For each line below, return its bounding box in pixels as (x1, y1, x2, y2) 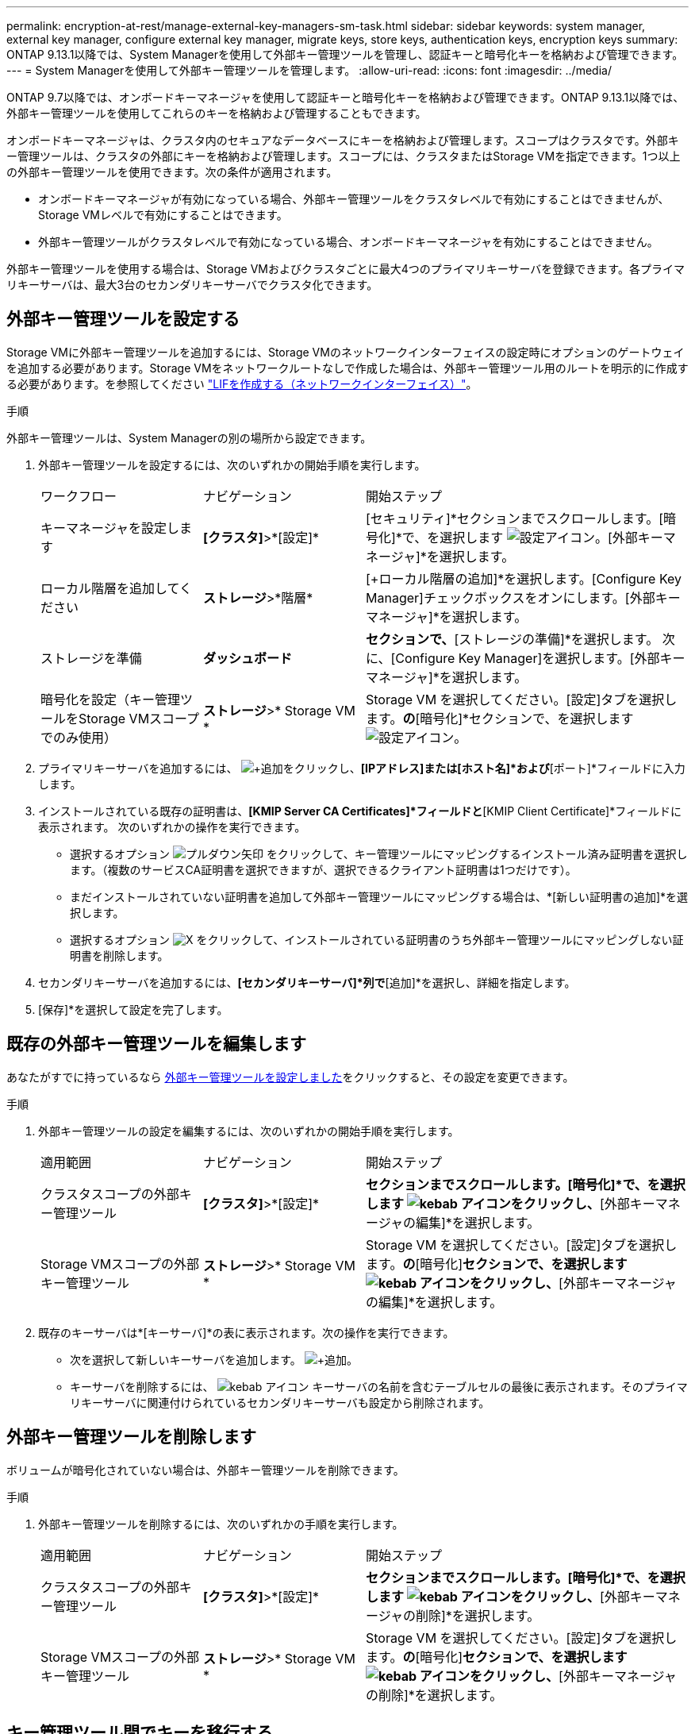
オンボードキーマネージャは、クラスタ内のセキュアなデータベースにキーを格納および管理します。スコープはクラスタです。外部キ (6, 133, 679, 147)
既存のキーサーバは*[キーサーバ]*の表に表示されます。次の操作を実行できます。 (38, 1325, 455, 1339)
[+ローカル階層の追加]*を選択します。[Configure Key (366, 570, 682, 587)
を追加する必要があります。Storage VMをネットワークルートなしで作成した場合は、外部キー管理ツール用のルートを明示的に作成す (6, 360, 689, 375)
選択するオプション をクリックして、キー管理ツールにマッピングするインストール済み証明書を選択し (70, 846, 688, 861)
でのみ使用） (40, 729, 117, 746)
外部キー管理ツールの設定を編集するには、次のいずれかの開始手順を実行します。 (38, 1123, 459, 1138)
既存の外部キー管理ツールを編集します (6, 1034, 306, 1054)
